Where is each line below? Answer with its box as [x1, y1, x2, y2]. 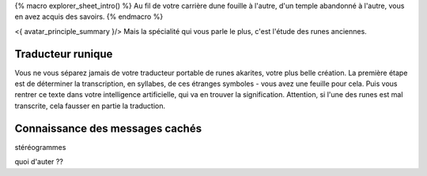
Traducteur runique [14, 47, 113, 61]
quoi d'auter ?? [14, 157, 63, 167]
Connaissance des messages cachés [14, 122, 202, 135]
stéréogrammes [14, 142, 66, 152]
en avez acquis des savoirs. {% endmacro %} [14, 12, 164, 21]
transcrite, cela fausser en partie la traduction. [14, 101, 166, 110]
